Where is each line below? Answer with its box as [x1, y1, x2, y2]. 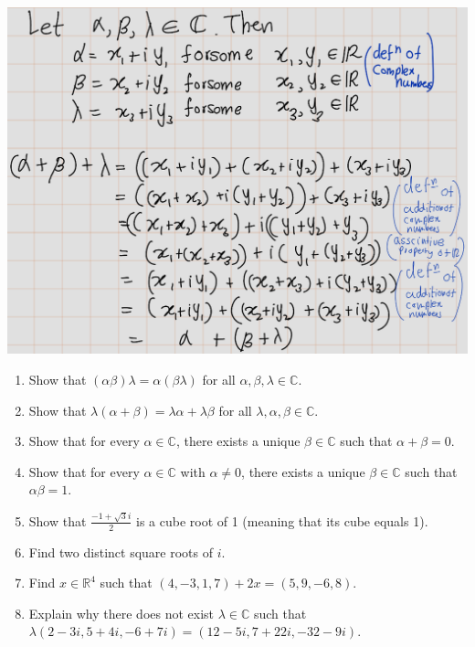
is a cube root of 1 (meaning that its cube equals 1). [135, 511, 428, 530]
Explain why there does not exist [28, 603, 215, 622]
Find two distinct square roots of [28, 542, 213, 561]
